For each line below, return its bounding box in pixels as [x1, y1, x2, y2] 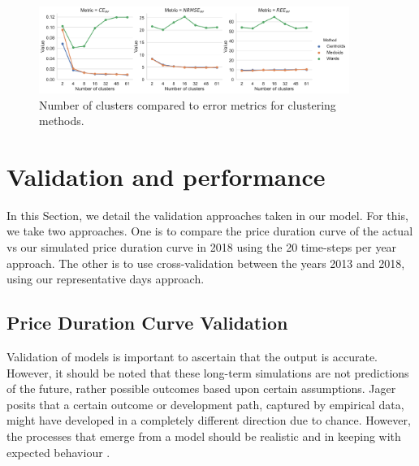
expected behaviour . [6, 443, 110, 460]
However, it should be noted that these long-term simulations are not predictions [6, 364, 409, 381]
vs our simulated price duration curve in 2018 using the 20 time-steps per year [6, 239, 397, 256]
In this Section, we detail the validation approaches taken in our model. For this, [6, 206, 408, 223]
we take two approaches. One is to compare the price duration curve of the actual [6, 222, 413, 239]
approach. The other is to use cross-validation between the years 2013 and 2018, [6, 254, 405, 271]
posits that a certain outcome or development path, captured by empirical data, [6, 395, 404, 412]
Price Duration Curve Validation [6, 310, 288, 335]
